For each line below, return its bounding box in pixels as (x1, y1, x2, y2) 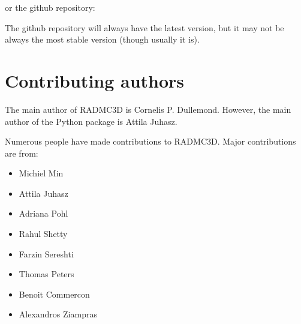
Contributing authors (5, 68, 185, 92)
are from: (5, 146, 38, 159)
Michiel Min (19, 167, 64, 179)
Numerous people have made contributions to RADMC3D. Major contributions (5, 135, 296, 148)
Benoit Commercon (19, 287, 90, 300)
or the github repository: (5, 1, 95, 13)
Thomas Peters (19, 268, 74, 280)
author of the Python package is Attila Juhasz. (5, 115, 177, 127)
